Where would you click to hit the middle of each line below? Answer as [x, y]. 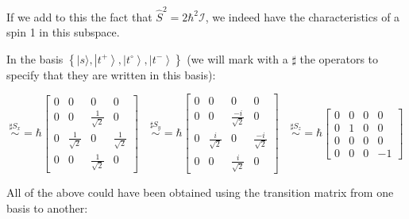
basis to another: [47, 207]
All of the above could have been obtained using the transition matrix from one [200, 192]
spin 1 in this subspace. [63, 32]
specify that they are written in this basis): [111, 74]
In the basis [35, 58]
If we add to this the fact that [79, 16]
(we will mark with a [237, 58]
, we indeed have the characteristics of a [303, 16]
